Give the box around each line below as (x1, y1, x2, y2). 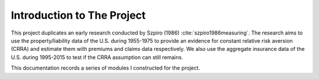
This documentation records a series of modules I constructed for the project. (11, 64, 200, 71)
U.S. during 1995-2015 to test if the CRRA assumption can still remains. (11, 53, 183, 61)
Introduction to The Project (11, 9, 146, 22)
